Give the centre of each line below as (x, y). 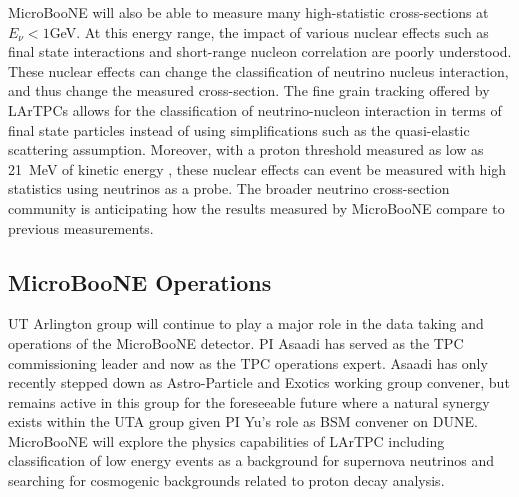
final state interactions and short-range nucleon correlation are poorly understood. (260, 51)
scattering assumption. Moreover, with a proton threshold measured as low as (246, 149)
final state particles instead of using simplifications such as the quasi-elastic (239, 129)
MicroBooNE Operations (140, 281)
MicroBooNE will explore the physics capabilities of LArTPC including (226, 440)
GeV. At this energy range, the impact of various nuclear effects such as (269, 31)
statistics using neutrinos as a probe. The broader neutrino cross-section (229, 188)
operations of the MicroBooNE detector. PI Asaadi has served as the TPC (236, 342)
